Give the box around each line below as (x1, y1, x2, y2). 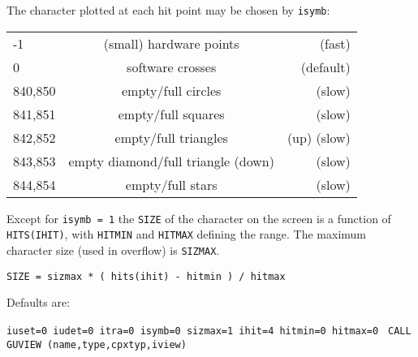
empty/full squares (118, 104, 225, 123)
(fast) (319, 33, 351, 53)
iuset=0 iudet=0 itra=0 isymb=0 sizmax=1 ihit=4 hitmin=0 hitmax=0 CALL (6, 325, 412, 337)
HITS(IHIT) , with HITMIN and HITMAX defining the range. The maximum (6, 226, 367, 243)
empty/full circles (121, 80, 222, 100)
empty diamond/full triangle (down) (68, 151, 274, 170)
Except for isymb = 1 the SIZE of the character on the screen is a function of (6, 209, 391, 226)
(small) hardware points (103, 33, 239, 53)
